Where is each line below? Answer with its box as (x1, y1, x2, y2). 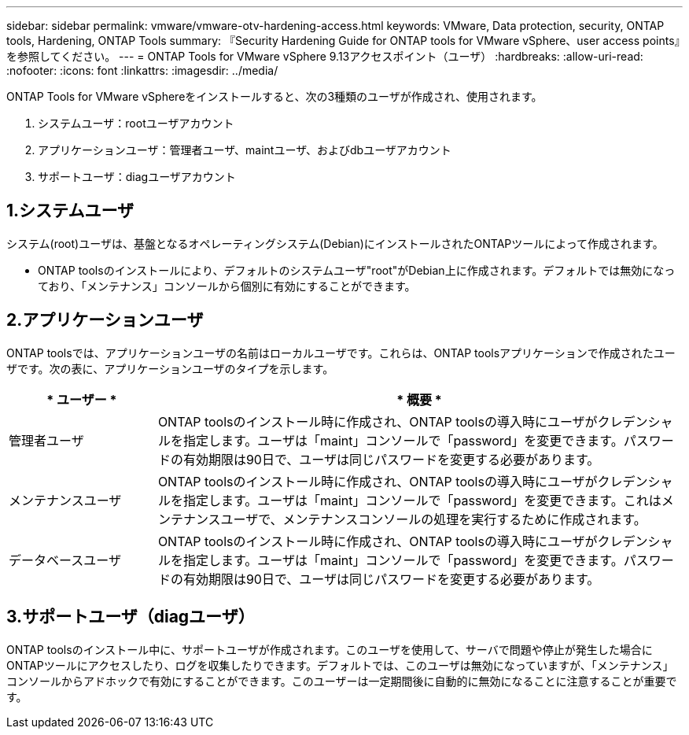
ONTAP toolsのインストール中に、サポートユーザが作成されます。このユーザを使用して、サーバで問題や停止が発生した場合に (6, 642, 653, 656)
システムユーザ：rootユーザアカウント (38, 116, 234, 130)
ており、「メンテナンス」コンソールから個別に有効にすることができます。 (38, 279, 416, 293)
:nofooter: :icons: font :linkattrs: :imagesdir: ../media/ (6, 64, 278, 77)
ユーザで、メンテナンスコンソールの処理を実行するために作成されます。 (220, 511, 647, 527)
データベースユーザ (9, 552, 121, 568)
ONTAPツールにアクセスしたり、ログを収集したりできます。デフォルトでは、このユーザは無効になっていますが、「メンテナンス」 (6, 658, 674, 672)
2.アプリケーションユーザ (6, 310, 204, 331)
